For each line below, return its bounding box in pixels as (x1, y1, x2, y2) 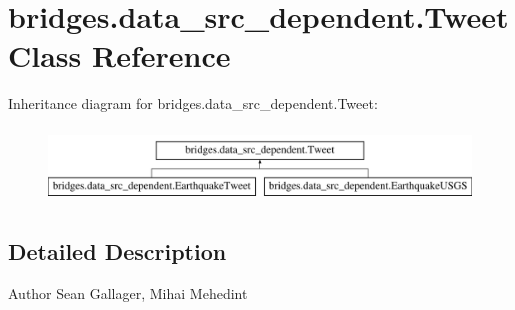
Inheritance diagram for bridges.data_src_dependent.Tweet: (8, 93, 378, 114)
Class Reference (8, 35, 231, 76)
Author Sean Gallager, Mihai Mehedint (8, 283, 248, 304)
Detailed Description (8, 236, 227, 267)
